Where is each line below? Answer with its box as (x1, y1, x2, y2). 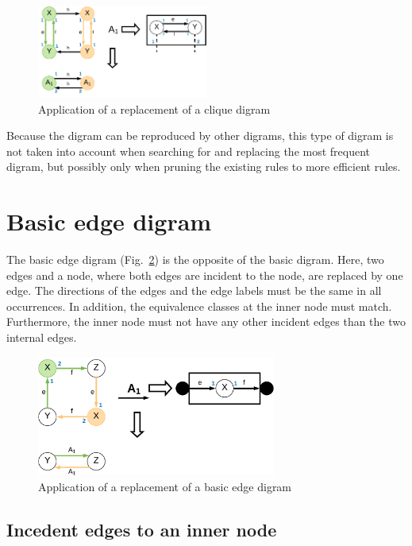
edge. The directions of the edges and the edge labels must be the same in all (6, 282, 382, 299)
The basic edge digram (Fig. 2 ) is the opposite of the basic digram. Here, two (6, 251, 384, 268)
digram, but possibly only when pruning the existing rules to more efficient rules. (6, 158, 401, 175)
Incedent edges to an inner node (6, 517, 277, 541)
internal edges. (6, 329, 77, 346)
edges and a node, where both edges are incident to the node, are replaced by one (6, 266, 403, 283)
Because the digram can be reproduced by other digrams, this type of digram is (6, 127, 394, 144)
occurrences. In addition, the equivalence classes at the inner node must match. (6, 297, 392, 314)
